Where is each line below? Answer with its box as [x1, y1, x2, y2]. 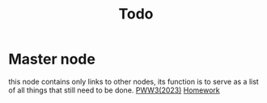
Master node [8, 50, 95, 68]
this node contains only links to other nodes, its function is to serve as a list [8, 76, 259, 86]
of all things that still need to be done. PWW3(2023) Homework [8, 85, 220, 95]
